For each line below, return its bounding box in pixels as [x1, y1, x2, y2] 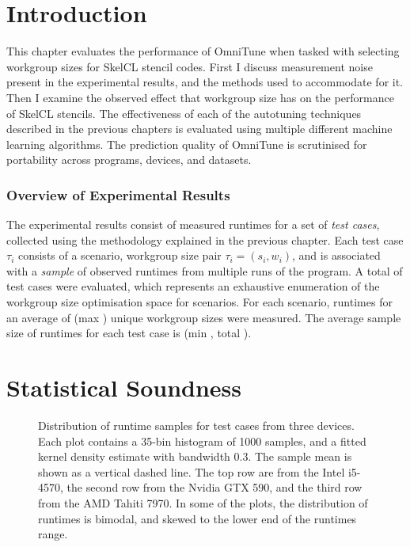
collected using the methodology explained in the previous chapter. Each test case [6, 231, 404, 248]
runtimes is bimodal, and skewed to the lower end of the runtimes [38, 510, 357, 526]
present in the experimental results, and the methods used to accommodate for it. [6, 74, 404, 90]
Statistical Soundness [6, 371, 242, 404]
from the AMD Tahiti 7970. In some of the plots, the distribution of [38, 494, 368, 511]
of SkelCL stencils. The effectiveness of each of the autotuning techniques [6, 104, 362, 121]
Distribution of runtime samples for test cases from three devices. [38, 416, 355, 433]
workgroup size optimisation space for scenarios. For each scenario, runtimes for [6, 294, 393, 310]
